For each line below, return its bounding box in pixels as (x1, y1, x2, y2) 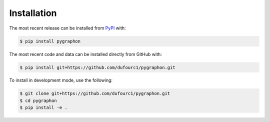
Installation (9, 7, 57, 18)
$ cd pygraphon (19, 97, 57, 103)
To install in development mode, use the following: (9, 77, 112, 83)
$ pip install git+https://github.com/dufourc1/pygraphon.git (19, 64, 175, 70)
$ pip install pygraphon (19, 38, 81, 44)
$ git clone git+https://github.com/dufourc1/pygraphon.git (19, 90, 170, 96)
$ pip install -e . (19, 105, 67, 110)
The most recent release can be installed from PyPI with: (9, 25, 126, 31)
